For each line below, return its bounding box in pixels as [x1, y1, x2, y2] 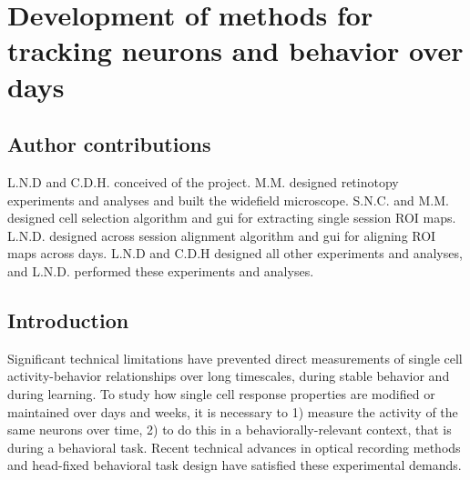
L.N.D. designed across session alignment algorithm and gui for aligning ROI [7, 225, 436, 245]
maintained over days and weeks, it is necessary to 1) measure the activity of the [7, 402, 458, 421]
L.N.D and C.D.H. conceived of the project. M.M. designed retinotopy [7, 172, 399, 191]
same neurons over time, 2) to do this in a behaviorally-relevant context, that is [7, 420, 452, 439]
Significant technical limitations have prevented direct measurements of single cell [7, 348, 463, 367]
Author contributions [7, 130, 211, 158]
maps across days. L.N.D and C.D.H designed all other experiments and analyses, [7, 244, 463, 263]
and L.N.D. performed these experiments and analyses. [7, 261, 314, 280]
